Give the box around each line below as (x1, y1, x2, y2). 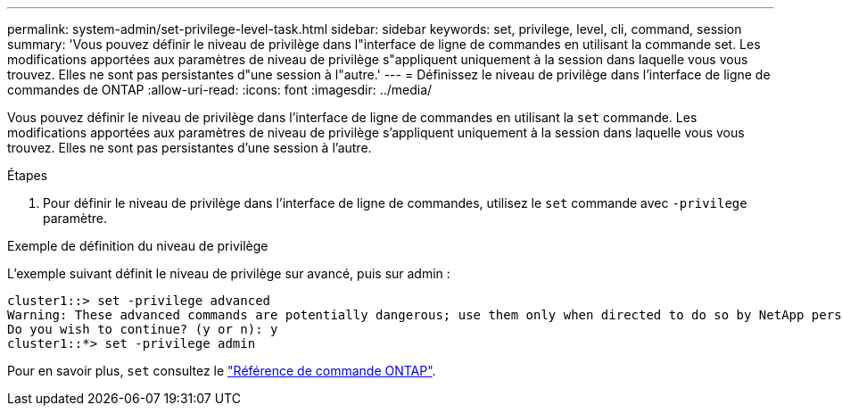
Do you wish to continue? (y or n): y (7, 322, 278, 336)
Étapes (7, 168, 48, 183)
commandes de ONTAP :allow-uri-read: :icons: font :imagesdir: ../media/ (7, 82, 433, 97)
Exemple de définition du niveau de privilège (7, 238, 268, 253)
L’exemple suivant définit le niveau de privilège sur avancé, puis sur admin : (7, 266, 450, 281)
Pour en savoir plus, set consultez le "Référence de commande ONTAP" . (7, 363, 436, 378)
